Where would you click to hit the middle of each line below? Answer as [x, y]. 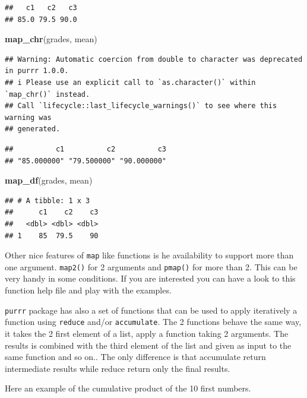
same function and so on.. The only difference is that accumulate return [135, 357]
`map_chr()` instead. [48, 94]
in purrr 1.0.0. [37, 71]
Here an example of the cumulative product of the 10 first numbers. [128, 388]
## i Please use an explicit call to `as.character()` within [130, 82]
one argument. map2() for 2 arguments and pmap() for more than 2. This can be [151, 266]
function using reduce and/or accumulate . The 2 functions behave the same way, [153, 322]
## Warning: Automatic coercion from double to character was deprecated [154, 59]
